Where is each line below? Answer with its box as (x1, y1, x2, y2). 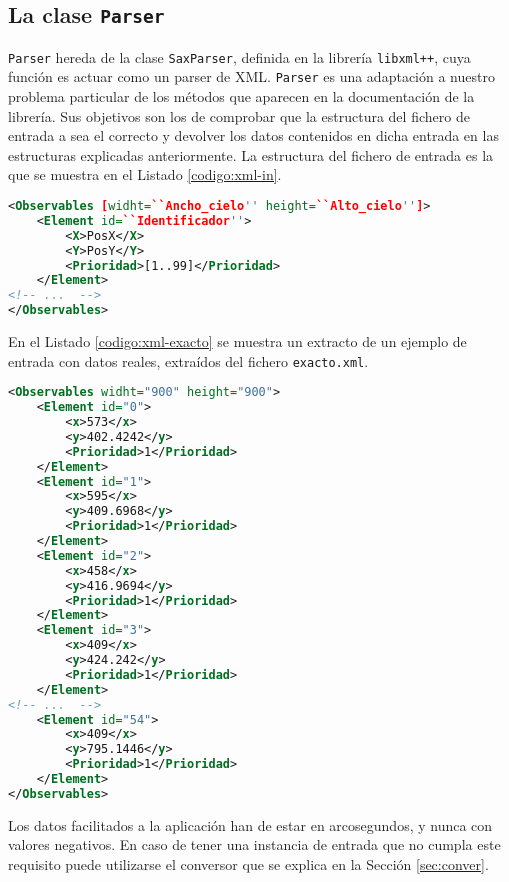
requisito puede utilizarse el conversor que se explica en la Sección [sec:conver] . (8, 854, 489, 874)
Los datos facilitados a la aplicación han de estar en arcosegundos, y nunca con (8, 814, 493, 835)
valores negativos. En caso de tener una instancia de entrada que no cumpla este (8, 834, 501, 855)
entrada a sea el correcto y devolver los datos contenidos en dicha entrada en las (8, 125, 499, 146)
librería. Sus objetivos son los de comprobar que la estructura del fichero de (8, 105, 470, 126)
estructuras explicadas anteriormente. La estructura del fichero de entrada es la (8, 144, 494, 165)
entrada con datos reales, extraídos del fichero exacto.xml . (8, 350, 369, 371)
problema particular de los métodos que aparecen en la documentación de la (8, 86, 475, 107)
